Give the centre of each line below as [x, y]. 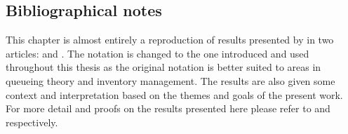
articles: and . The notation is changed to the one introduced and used [158, 53]
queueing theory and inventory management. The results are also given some [170, 80]
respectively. [32, 122]
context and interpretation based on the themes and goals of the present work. [174, 94]
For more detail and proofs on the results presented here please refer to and [168, 108]
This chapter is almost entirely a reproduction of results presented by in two [170, 40]
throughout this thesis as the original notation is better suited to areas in [163, 67]
